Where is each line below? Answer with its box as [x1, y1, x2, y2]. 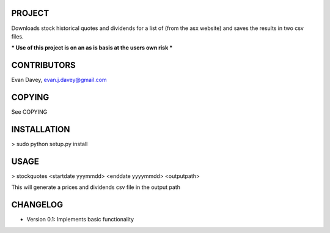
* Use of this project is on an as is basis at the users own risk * [11, 44, 173, 51]
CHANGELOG [11, 199, 64, 210]
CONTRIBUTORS [11, 60, 76, 70]
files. [11, 32, 24, 40]
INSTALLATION [11, 124, 70, 135]
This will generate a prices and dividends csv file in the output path [11, 183, 180, 191]
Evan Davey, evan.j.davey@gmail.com [11, 76, 107, 84]
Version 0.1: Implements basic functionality [26, 216, 134, 223]
